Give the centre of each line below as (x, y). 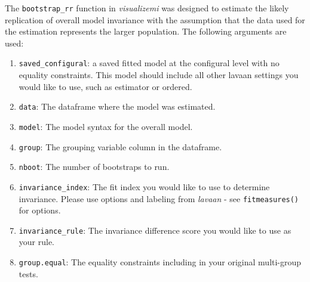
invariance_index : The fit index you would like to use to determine (144, 186)
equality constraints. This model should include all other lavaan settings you (159, 75)
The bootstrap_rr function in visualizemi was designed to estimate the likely (147, 8)
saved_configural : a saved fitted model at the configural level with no (149, 63)
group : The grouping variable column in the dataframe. (120, 146)
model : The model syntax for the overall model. (106, 126)
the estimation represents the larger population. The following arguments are (146, 31)
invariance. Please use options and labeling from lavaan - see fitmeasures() (159, 198)
